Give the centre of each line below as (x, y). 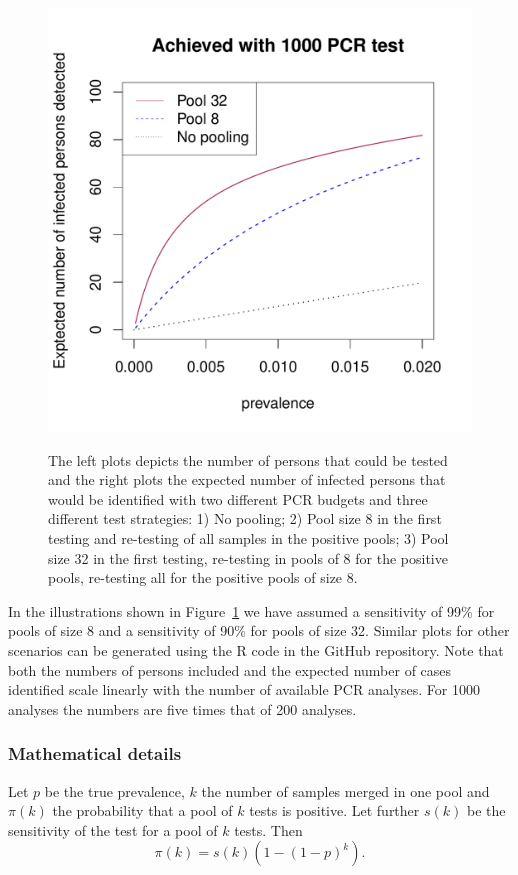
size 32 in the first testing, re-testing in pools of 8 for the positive (248, 557)
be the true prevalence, (114, 790)
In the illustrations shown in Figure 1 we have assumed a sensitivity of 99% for (251, 610)
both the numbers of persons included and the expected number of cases (230, 669)
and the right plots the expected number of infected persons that (247, 479)
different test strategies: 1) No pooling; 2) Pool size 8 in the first (245, 518)
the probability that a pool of (142, 810)
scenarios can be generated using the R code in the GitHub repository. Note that (256, 649)
